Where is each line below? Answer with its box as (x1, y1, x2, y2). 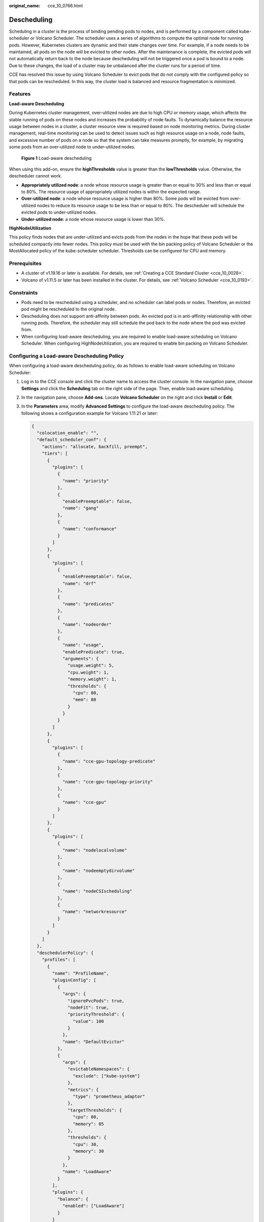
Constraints (9, 289, 38, 296)
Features (9, 90, 31, 97)
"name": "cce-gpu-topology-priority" (62, 779, 153, 785)
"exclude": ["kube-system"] (72, 1073, 140, 1079)
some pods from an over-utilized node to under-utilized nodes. (9, 144, 135, 150)
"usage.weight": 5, (67, 663, 114, 668)
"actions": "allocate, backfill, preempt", (42, 444, 148, 449)
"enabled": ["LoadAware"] (62, 1203, 125, 1209)
